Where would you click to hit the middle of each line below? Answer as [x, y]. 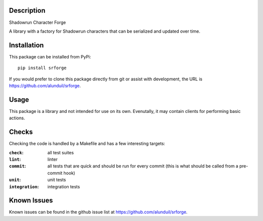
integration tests [64, 186]
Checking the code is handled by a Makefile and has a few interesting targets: [87, 144]
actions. [17, 118]
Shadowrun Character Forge [38, 22]
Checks [21, 132]
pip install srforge [42, 68]
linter [53, 159]
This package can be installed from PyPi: [50, 56]
